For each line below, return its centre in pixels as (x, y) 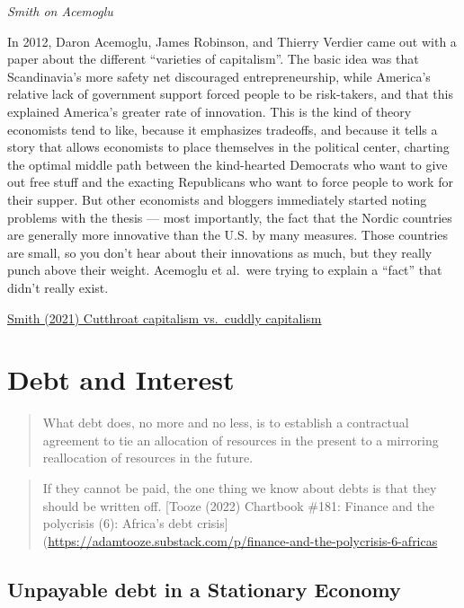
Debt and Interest (121, 379)
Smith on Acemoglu (60, 11)
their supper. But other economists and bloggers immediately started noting (217, 199)
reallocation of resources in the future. (148, 458)
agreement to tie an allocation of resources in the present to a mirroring (241, 440)
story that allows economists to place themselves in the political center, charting (228, 147)
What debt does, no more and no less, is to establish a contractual (226, 423)
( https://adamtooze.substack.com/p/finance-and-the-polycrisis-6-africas (240, 540)
